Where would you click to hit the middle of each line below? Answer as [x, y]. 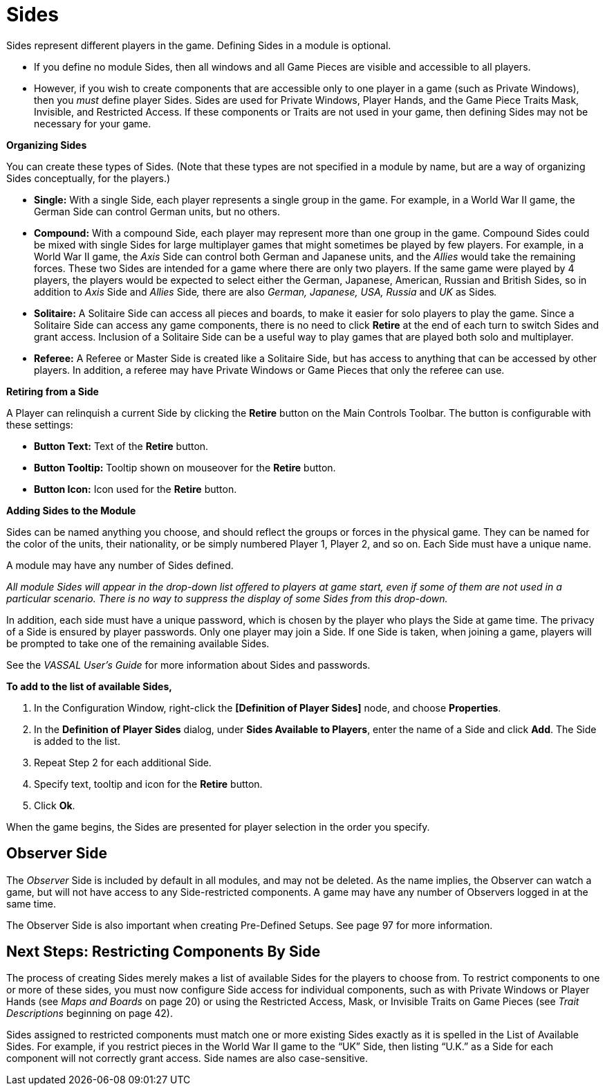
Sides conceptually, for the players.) [89, 178]
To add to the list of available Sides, [89, 686]
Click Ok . [55, 805]
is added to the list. [77, 741]
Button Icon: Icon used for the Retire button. [136, 489]
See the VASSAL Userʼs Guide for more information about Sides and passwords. [188, 665]
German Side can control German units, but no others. [157, 211]
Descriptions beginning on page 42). [90, 1013]
